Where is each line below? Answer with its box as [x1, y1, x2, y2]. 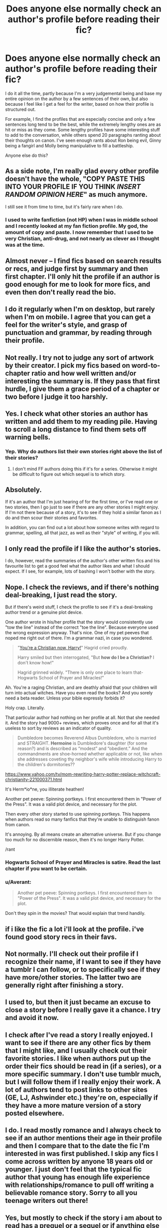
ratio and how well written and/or [31, 369, 137, 377]
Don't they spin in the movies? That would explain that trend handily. [5, 910, 146, 916]
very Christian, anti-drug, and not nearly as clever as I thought [5, 235, 160, 242]
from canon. [5, 821, 30, 827]
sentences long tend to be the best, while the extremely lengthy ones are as [5, 121, 161, 127]
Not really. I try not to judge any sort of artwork [5, 353, 154, 362]
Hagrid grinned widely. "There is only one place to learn [17, 669, 133, 675]
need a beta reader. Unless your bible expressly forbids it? [5, 695, 125, 701]
